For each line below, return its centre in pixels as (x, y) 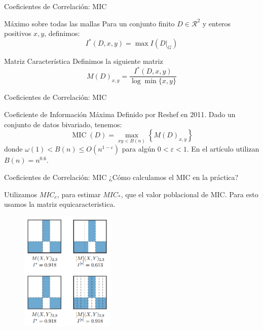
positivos (18, 33)
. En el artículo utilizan (223, 149)
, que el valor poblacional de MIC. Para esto (190, 194)
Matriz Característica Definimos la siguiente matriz (84, 61)
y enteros (217, 23)
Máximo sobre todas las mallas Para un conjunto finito (89, 23)
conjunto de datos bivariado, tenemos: (63, 124)
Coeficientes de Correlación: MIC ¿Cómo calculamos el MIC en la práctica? (121, 177)
